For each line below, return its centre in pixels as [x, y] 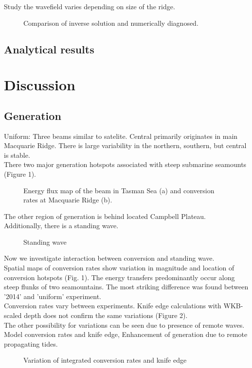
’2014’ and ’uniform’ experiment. [53, 296]
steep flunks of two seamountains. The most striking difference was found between [126, 287]
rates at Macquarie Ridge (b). [68, 200]
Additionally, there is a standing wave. [61, 226]
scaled [13, 315]
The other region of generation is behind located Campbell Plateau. [105, 216]
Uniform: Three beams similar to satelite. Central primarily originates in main [121, 136]
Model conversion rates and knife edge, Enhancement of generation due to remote [126, 334]
